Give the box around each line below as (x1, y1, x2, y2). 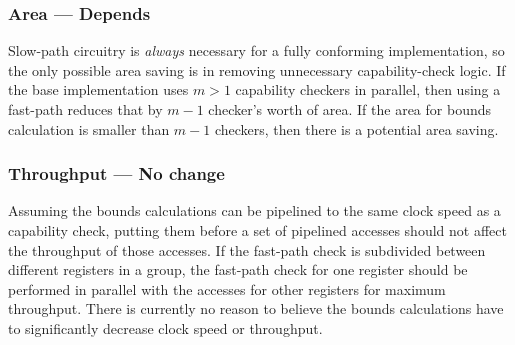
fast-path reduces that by (8, 99, 163, 119)
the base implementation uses (8, 79, 189, 100)
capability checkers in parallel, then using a (235, 79, 501, 100)
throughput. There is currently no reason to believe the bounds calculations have (8, 298, 504, 319)
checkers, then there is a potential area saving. (214, 118, 499, 139)
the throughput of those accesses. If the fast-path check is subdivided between (8, 239, 486, 260)
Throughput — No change (8, 161, 225, 186)
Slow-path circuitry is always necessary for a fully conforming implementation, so (8, 40, 505, 61)
